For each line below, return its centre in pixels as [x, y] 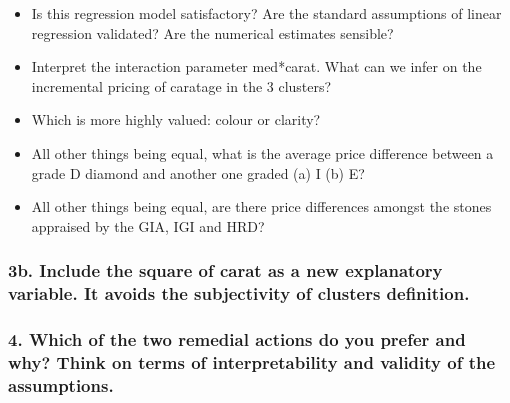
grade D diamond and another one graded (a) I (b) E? [198, 172]
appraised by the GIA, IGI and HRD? [148, 225]
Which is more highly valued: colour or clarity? [176, 119]
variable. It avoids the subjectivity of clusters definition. [239, 293]
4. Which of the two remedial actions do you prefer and [237, 339]
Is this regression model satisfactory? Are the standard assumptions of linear [266, 13]
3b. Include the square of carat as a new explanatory [225, 270]
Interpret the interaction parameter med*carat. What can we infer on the [256, 66]
